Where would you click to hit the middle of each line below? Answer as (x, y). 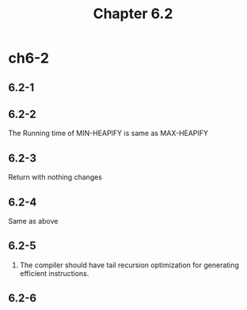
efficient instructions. (54, 273)
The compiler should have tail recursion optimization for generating (129, 265)
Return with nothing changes (55, 177)
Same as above (33, 221)
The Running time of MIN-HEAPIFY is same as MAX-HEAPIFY (108, 133)
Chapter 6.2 (133, 14)
